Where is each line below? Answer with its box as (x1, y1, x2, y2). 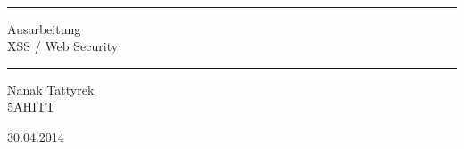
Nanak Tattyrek (7, 79, 95, 98)
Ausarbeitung (7, 19, 81, 37)
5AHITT (7, 97, 55, 116)
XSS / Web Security (7, 37, 119, 55)
